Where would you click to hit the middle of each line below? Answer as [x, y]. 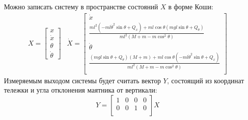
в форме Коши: [191, 6]
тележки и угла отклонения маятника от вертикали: [81, 90]
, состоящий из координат [206, 80]
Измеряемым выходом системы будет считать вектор [83, 80]
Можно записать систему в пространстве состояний [81, 6]
